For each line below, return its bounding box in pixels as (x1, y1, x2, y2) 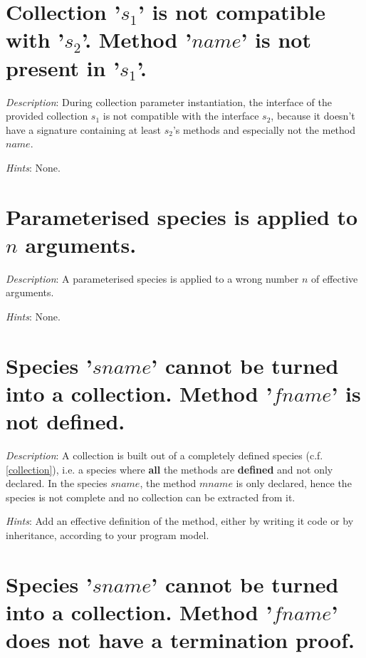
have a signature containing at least (6, 122, 161, 137)
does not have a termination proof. (6, 625, 355, 654)
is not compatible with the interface (103, 108, 259, 123)
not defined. (6, 407, 125, 436)
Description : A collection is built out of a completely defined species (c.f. (6, 448, 323, 463)
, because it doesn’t (271, 108, 355, 123)
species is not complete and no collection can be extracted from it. (6, 489, 296, 504)
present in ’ (6, 53, 120, 82)
